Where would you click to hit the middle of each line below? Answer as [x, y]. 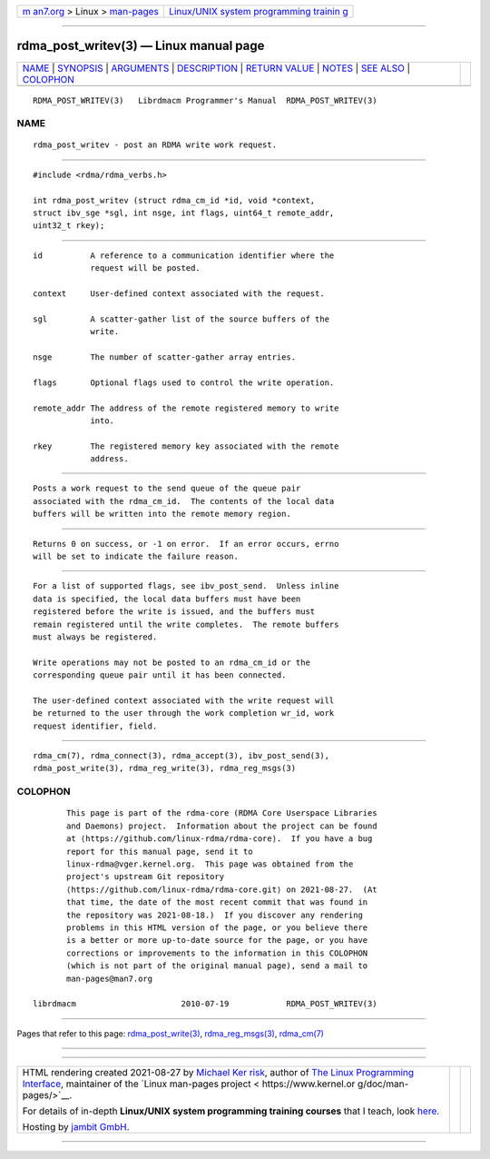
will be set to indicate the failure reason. [136, 557]
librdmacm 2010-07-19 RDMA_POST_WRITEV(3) [205, 1004]
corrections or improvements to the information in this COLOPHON [217, 953]
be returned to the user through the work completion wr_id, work [184, 713]
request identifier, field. [95, 726]
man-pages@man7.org [110, 978]
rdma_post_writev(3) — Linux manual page [141, 46]
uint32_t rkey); [69, 226]
